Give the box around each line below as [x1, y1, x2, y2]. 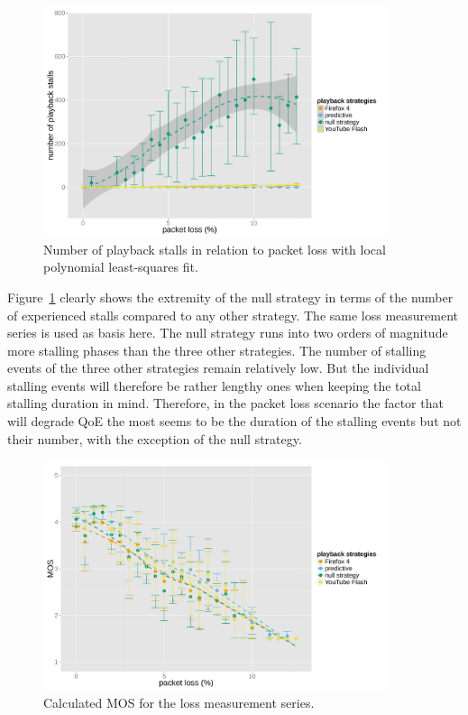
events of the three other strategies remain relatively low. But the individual [7, 358, 429, 377]
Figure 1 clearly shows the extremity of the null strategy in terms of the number [7, 287, 454, 306]
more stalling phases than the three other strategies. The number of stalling [7, 340, 427, 359]
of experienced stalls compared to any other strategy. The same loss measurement [7, 305, 458, 324]
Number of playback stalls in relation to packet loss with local [43, 239, 386, 258]
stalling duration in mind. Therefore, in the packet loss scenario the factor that [7, 394, 444, 413]
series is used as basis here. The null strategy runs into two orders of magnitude [7, 323, 448, 342]
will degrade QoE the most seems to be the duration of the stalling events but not [7, 412, 462, 431]
